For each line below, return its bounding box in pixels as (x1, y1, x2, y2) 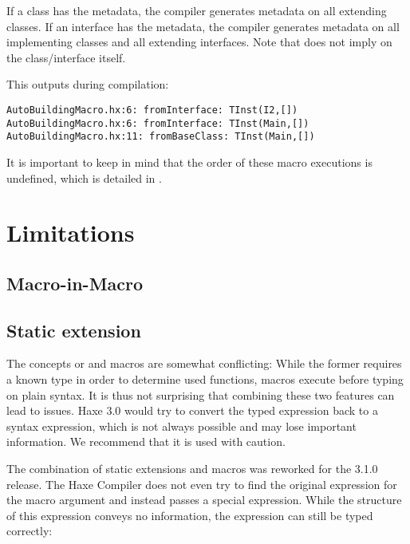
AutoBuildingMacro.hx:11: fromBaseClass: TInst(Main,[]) (6, 131, 315, 143)
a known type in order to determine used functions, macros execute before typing (6, 371, 404, 388)
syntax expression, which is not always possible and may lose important (6, 417, 357, 434)
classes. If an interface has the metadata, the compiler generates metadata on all (6, 18, 400, 34)
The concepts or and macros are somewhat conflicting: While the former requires (6, 355, 402, 372)
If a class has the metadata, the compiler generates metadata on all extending (6, 2, 387, 18)
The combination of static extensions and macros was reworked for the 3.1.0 (6, 460, 378, 477)
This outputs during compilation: (6, 76, 169, 93)
